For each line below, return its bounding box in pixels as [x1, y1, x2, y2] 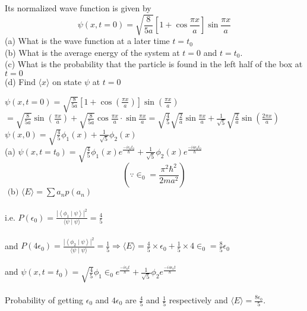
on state [52, 75, 82, 87]
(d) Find [5, 75, 36, 87]
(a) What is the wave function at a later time [5, 34, 170, 47]
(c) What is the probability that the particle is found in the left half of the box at [5, 58, 303, 70]
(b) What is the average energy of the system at [5, 46, 180, 58]
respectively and [169, 294, 228, 306]
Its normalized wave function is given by [5, 2, 151, 14]
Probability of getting [5, 294, 84, 306]
